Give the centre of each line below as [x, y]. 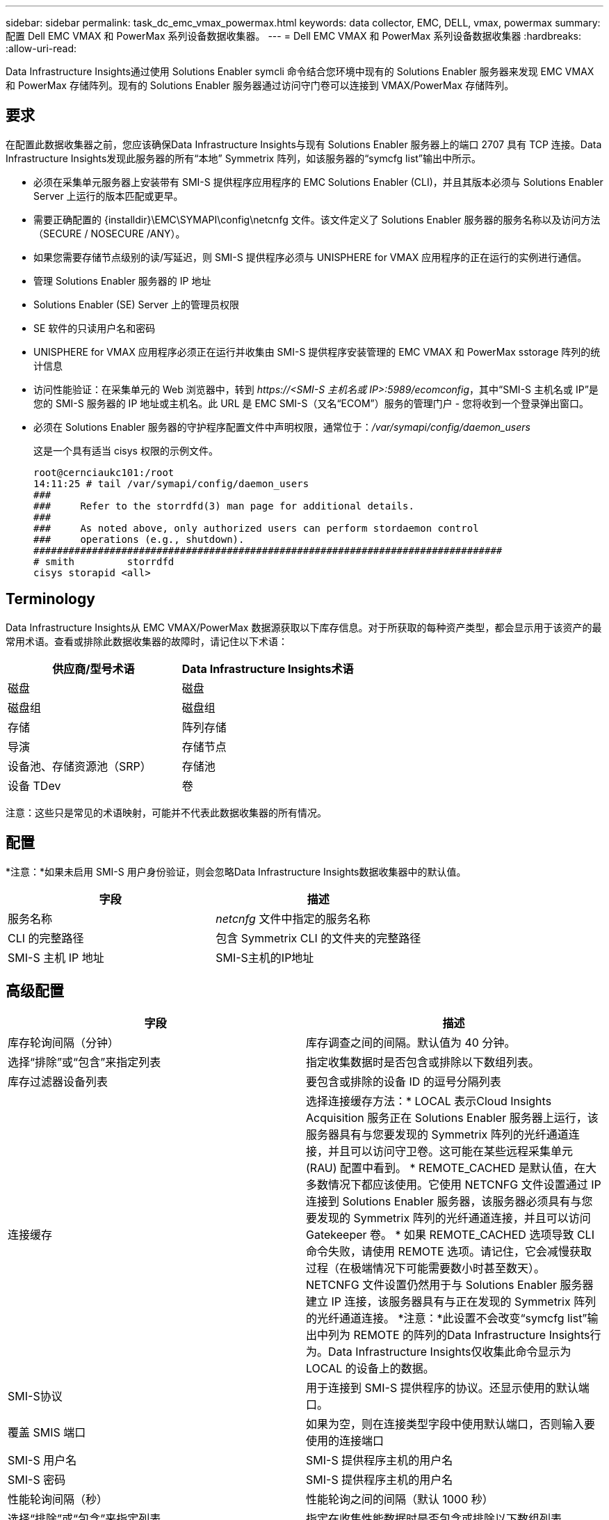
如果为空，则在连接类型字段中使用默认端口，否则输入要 [451, 1424]
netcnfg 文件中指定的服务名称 [293, 918]
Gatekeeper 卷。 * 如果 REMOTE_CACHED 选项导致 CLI [450, 1235]
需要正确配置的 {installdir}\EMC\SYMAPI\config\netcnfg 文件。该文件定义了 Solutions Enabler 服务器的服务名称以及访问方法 [317, 219]
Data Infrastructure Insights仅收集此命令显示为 [450, 1352]
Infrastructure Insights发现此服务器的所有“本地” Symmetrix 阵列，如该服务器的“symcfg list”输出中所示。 [244, 158]
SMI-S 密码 [37, 1480]
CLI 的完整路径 [46, 938]
